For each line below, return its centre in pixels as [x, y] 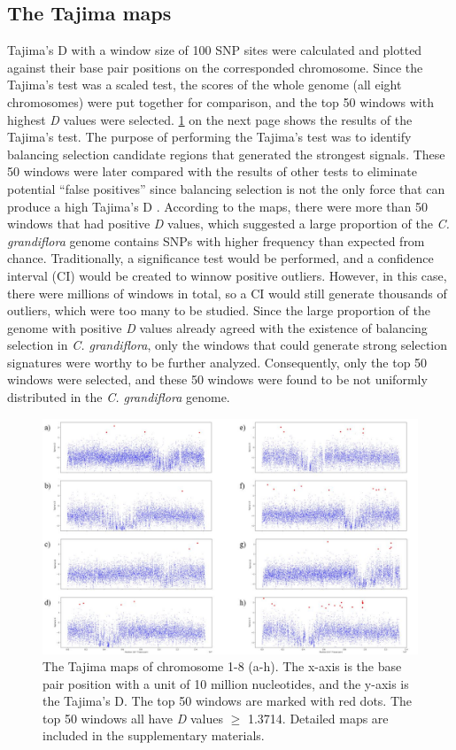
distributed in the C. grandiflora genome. [119, 397]
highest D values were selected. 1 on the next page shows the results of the [210, 119]
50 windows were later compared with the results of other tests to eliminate [212, 171]
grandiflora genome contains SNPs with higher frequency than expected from [216, 240]
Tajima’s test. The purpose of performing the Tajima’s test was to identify [209, 137]
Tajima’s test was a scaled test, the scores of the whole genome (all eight [205, 85]
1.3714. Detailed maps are [318, 718]
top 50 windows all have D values [133, 718]
